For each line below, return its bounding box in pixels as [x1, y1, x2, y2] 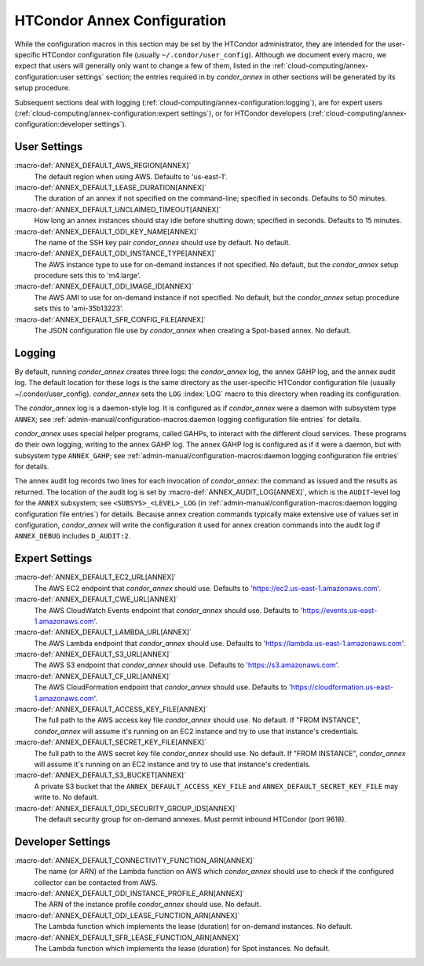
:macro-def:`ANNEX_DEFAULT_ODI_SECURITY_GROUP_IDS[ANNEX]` [14, 803, 238, 813]
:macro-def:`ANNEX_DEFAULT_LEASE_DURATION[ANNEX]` [14, 182, 207, 192]
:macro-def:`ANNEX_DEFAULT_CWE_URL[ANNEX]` [14, 594, 179, 604]
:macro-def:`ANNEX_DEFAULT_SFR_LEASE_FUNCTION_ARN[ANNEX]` [14, 932, 241, 942]
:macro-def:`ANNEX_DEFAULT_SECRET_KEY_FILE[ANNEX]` [14, 737, 207, 747]
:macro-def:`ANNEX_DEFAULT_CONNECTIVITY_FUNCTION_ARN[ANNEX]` [14, 855, 255, 865]
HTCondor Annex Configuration [14, 12, 227, 29]
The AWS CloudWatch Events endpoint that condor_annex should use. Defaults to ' [34, 605, 303, 615]
